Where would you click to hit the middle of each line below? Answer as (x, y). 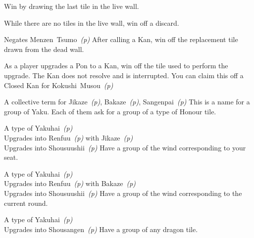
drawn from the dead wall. (44, 49)
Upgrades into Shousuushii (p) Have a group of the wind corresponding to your (125, 147)
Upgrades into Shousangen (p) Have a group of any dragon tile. (101, 229)
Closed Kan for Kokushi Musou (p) (59, 85)
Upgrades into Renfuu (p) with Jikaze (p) (69, 137)
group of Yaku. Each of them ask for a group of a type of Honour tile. (110, 111)
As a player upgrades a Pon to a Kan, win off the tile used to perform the (116, 66)
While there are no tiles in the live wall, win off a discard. (92, 23)
